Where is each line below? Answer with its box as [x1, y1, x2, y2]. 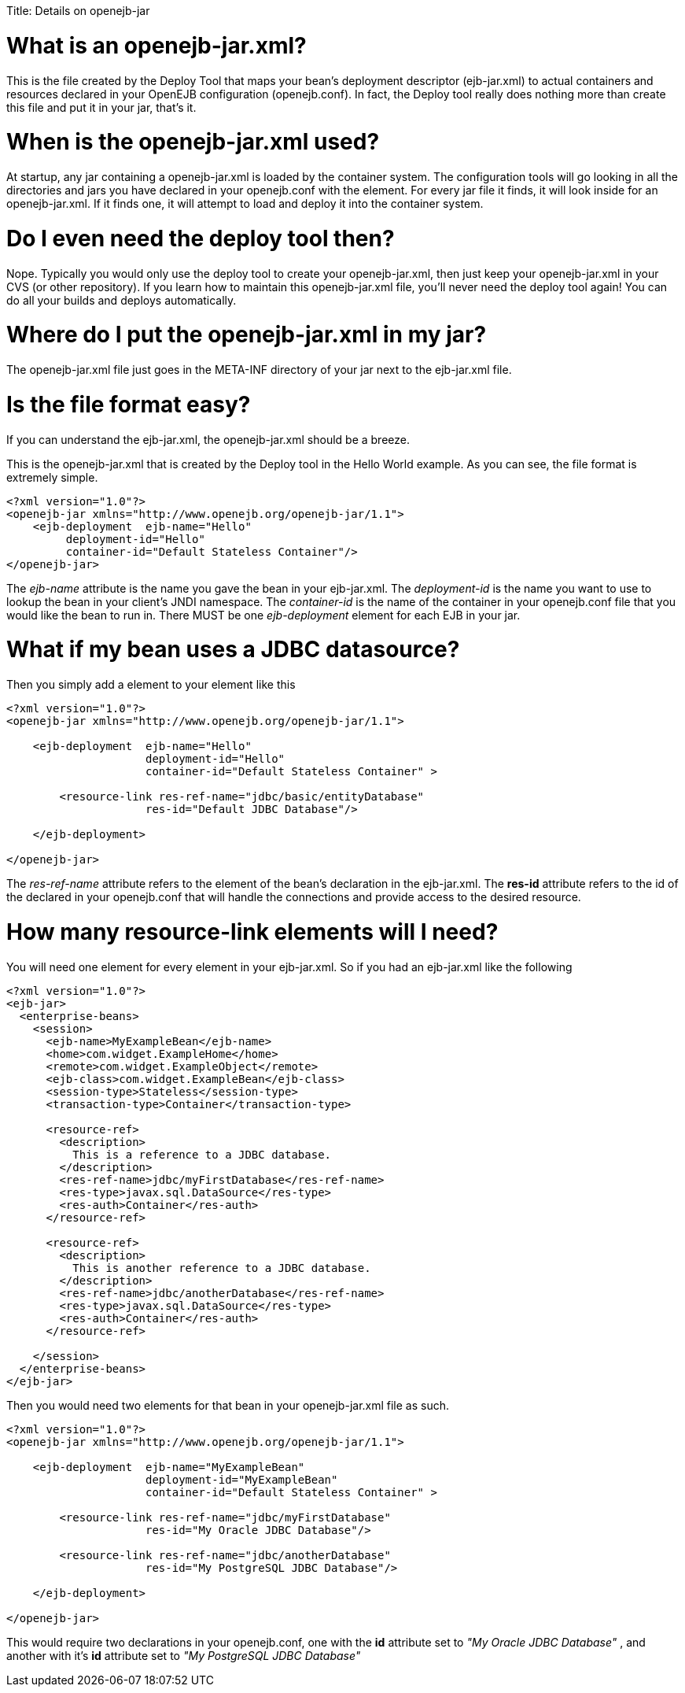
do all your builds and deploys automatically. [6, 293, 237, 307]
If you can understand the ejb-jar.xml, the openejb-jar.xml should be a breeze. [6, 432, 410, 446]
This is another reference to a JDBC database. [72, 1261, 371, 1274]
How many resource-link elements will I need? [6, 918, 499, 945]
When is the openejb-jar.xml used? [6, 128, 380, 156]
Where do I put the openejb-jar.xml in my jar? [6, 321, 487, 349]
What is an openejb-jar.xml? [6, 31, 307, 59]
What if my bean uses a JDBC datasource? [6, 636, 460, 664]
